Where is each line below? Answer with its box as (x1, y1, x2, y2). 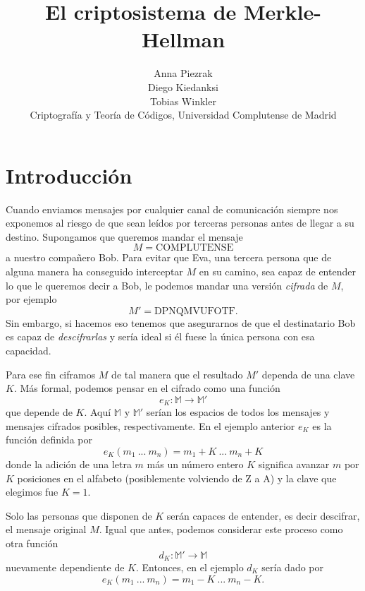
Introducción (6, 160, 132, 189)
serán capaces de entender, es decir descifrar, (166, 508, 360, 523)
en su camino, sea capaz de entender (199, 264, 356, 278)
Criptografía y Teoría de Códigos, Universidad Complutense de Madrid (30, 107, 337, 122)
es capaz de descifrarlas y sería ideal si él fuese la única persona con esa (6, 329, 315, 344)
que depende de (6, 405, 73, 419)
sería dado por (261, 560, 324, 574)
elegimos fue (6, 484, 58, 499)
